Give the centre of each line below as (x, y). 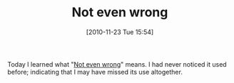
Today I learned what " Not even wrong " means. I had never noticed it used (117, 64)
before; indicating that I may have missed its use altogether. (95, 72)
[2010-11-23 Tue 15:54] (120, 32)
